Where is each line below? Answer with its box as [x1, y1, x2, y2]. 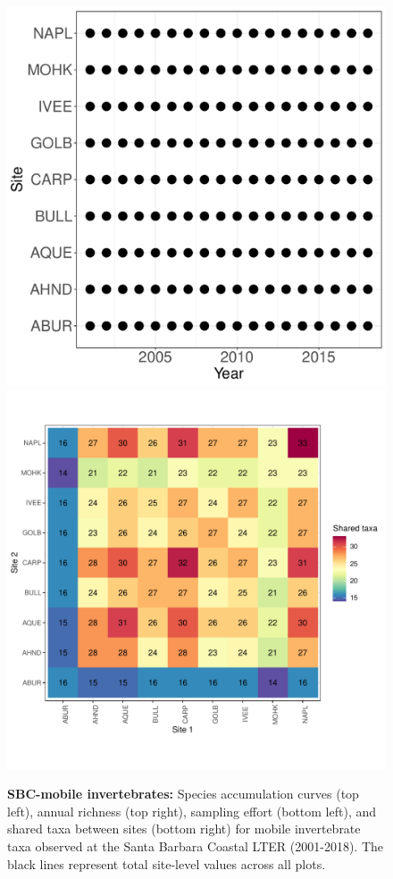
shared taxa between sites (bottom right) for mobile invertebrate [7, 819, 361, 838]
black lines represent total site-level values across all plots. [7, 854, 326, 873]
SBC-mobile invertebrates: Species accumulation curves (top [7, 784, 359, 803]
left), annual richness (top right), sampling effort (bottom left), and [7, 801, 376, 820]
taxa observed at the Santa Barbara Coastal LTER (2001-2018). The [7, 836, 384, 855]
